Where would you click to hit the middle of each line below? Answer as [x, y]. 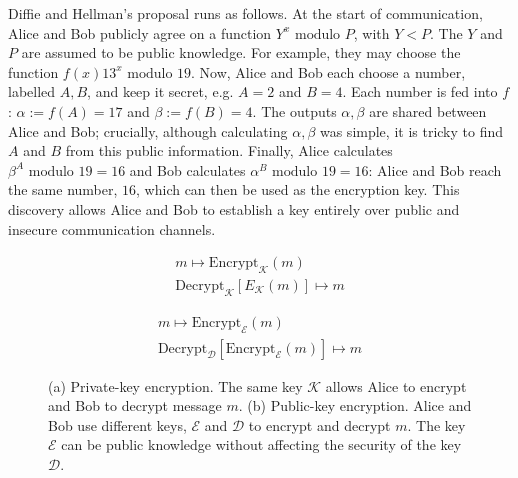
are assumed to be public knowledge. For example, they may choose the [241, 52]
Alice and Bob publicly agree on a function [140, 32]
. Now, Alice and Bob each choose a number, [328, 71]
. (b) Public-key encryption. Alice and [355, 405]
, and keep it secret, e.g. [160, 91]
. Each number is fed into [420, 91]
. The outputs [294, 110]
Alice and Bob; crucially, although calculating [148, 130]
